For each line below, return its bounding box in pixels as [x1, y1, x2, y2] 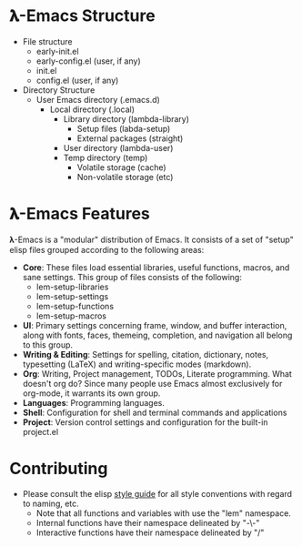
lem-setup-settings [35, 290, 109, 301]
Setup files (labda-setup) [76, 123, 171, 134]
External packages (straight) [76, 133, 184, 144]
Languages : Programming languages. [22, 397, 166, 408]
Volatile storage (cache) [76, 161, 166, 173]
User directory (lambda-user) [63, 142, 174, 153]
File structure [22, 35, 73, 46]
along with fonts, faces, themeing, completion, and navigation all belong [22, 329, 293, 340]
